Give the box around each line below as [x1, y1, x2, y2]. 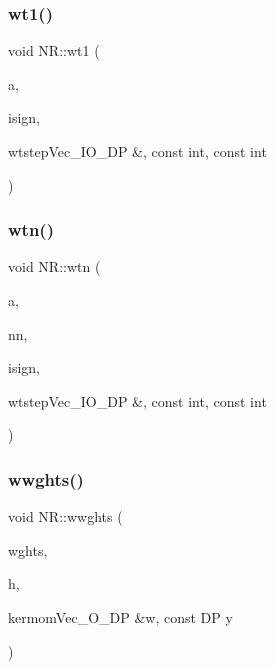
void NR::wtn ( [8, 256, 101, 277]
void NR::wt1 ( [8, 40, 100, 61]
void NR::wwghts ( [8, 506, 123, 527]
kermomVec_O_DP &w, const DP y [8, 606, 233, 627]
